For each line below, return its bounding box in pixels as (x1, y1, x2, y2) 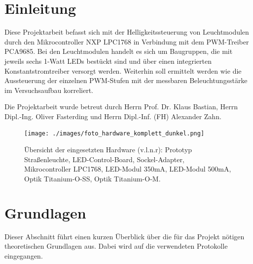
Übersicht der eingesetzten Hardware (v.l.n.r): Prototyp (24, 144, 192, 155)
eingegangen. (4, 250, 43, 261)
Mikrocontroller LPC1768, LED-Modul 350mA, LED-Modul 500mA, (24, 164, 231, 174)
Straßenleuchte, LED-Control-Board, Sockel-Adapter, (24, 154, 184, 164)
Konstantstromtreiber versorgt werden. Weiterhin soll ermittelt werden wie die (4, 65, 242, 76)
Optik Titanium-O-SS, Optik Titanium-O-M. (24, 173, 161, 183)
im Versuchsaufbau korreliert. (4, 85, 93, 95)
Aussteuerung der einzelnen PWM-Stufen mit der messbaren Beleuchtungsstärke (4, 75, 248, 86)
